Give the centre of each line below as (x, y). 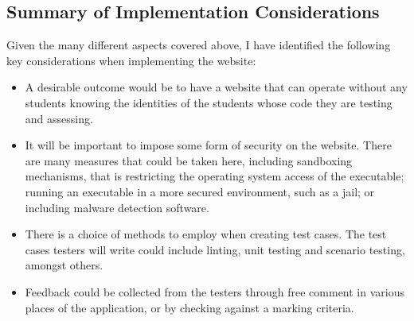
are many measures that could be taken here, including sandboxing (189, 160)
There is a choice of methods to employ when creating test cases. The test (206, 234)
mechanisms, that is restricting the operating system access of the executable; (215, 176)
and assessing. (59, 118)
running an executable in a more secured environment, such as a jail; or (200, 191)
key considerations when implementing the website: (131, 60)
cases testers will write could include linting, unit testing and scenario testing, (215, 249)
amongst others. (64, 265)
